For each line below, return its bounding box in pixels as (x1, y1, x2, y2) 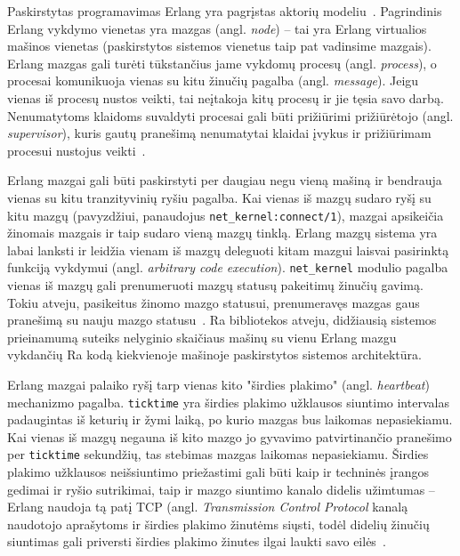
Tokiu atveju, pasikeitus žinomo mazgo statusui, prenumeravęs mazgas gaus (7, 293, 420, 311)
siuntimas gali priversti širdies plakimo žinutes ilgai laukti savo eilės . (7, 532, 386, 551)
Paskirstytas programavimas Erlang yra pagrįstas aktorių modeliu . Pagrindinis (7, 2, 442, 20)
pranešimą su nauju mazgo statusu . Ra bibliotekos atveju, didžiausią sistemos (7, 310, 437, 329)
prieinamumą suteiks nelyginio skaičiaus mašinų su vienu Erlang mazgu (7, 327, 397, 346)
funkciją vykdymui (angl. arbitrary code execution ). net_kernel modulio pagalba (7, 258, 448, 277)
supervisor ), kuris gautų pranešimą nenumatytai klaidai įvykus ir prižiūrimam (7, 124, 432, 142)
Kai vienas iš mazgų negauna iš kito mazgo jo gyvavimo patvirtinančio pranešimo (7, 427, 452, 446)
